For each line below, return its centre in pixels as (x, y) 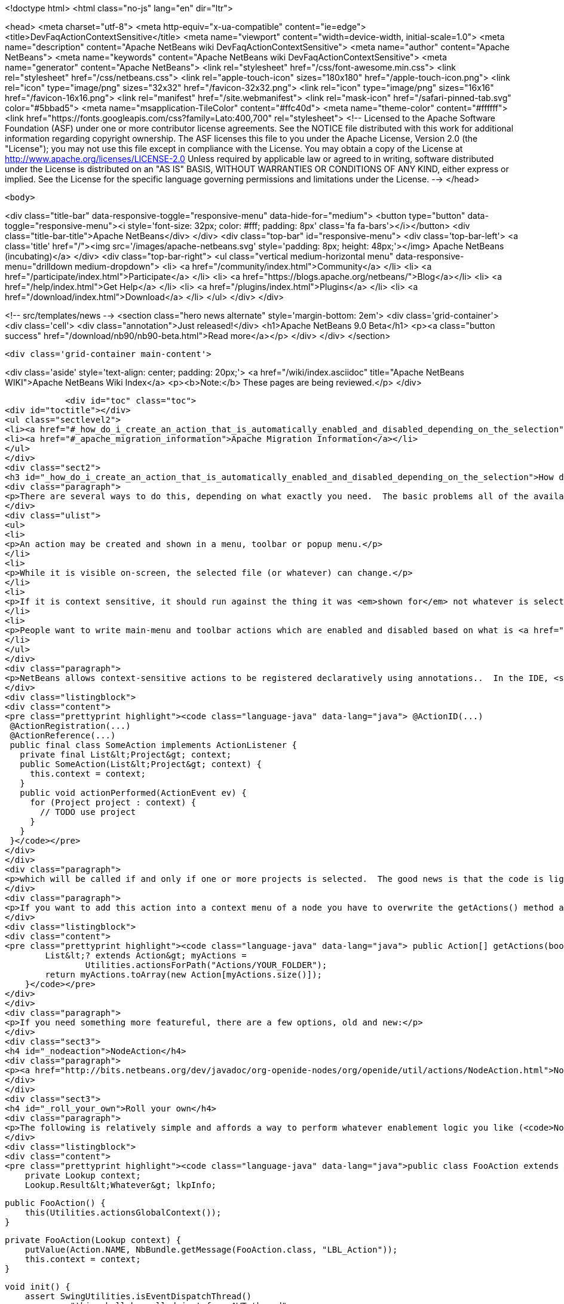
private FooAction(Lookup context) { (93, 1240)
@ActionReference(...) (63, 735)
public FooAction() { (55, 1203)
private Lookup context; (83, 1175)
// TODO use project (88, 812)
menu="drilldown (39, 266)
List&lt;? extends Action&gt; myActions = (146, 955)
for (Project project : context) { (113, 802)
